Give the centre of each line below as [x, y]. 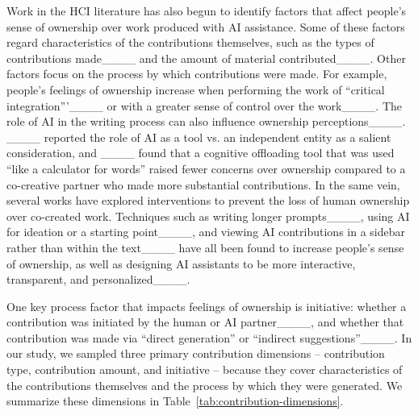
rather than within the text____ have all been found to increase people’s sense [205, 247]
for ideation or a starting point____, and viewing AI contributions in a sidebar [206, 232]
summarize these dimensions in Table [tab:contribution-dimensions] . [175, 401]
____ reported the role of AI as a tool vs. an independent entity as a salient [199, 137]
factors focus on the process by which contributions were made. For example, [197, 74]
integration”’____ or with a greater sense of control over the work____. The [205, 105]
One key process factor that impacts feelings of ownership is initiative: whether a [207, 306]
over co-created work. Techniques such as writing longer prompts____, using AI [208, 216]
